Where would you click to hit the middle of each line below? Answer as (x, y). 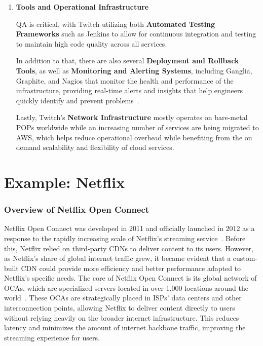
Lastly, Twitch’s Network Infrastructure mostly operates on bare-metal (132, 117)
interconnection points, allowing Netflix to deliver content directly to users (120, 308)
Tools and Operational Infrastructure (82, 7)
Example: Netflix (65, 182)
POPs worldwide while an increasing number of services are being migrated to (137, 127)
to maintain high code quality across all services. (91, 43)
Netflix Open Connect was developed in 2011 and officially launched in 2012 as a (129, 228)
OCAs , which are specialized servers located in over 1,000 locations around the (126, 287)
